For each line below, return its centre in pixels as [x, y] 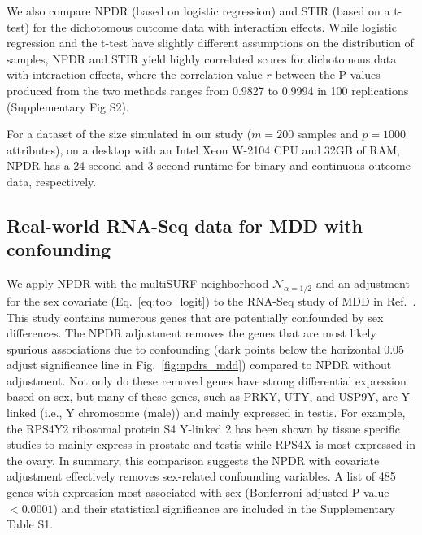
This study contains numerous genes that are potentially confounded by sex [195, 317]
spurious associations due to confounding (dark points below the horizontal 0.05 [206, 348]
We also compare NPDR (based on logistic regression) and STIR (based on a [198, 11]
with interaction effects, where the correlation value [135, 74]
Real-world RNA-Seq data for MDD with [185, 225]
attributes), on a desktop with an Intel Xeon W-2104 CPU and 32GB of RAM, [203, 149]
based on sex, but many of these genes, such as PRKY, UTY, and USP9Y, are [202, 396]
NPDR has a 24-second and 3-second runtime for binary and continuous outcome [209, 165]
